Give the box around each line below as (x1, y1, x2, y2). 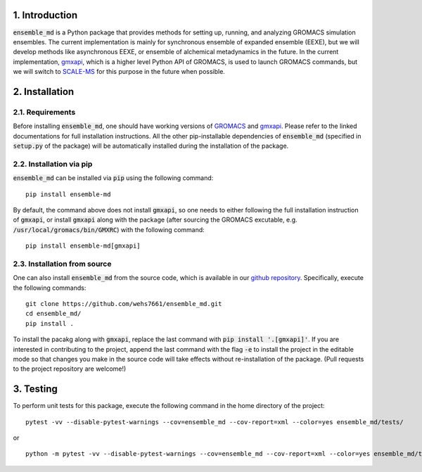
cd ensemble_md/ (25, 310, 82, 318)
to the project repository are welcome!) (13, 364, 127, 373)
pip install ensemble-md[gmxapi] (25, 242, 141, 250)
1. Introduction (13, 9, 77, 21)
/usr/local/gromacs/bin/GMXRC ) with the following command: (13, 225, 205, 234)
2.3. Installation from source (13, 259, 112, 269)
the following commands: (13, 283, 87, 292)
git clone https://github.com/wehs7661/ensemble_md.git (25, 300, 222, 308)
